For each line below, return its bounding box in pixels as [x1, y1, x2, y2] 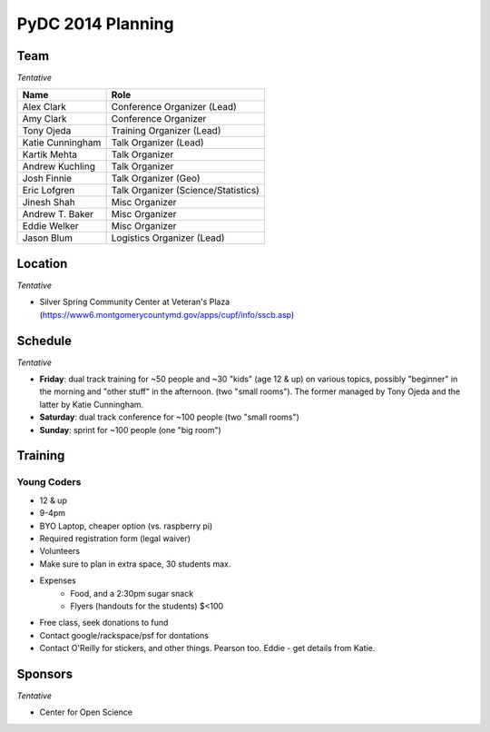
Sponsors [16, 666, 73, 681]
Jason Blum [22, 232, 73, 244]
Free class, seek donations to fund [39, 618, 169, 628]
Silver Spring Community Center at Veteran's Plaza [39, 296, 230, 308]
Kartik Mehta [22, 148, 77, 161]
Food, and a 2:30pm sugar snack [70, 588, 194, 598]
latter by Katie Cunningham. [39, 399, 144, 410]
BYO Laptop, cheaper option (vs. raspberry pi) [39, 520, 213, 531]
